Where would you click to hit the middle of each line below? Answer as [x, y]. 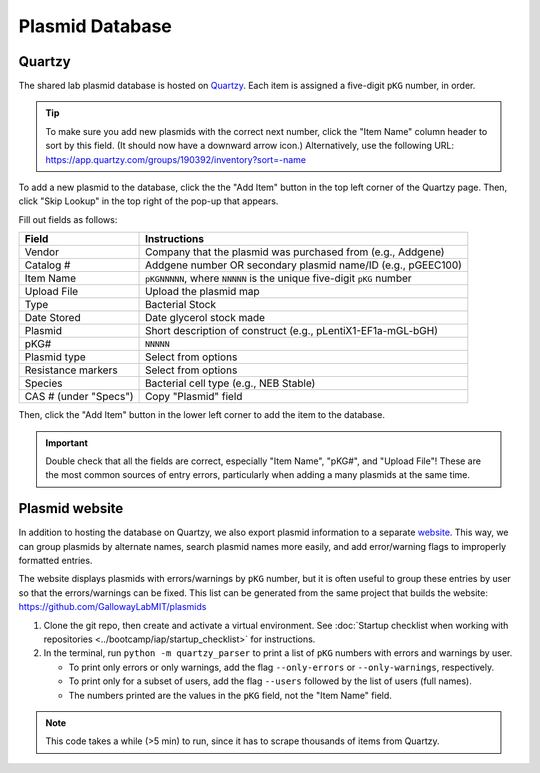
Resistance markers [71, 370]
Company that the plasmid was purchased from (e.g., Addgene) [295, 252]
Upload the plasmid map [202, 292]
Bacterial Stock [181, 305]
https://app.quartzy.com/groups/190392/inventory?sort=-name [176, 159]
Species [43, 383]
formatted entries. [55, 561]
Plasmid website [71, 508]
